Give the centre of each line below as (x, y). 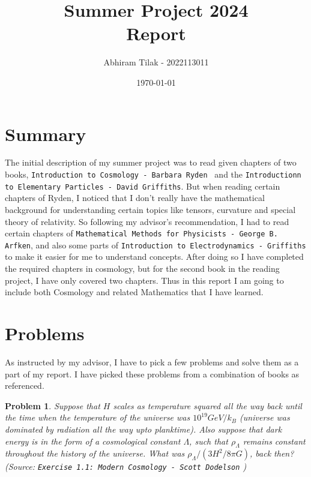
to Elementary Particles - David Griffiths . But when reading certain (143, 186)
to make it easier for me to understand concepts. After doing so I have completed (154, 256)
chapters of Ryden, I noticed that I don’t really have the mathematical (135, 198)
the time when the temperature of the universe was (98, 417)
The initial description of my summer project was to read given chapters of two (151, 162)
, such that (209, 441)
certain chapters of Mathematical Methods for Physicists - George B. (141, 233)
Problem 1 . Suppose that (53, 405)
